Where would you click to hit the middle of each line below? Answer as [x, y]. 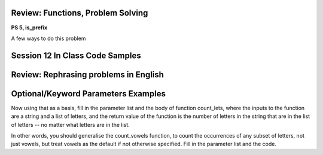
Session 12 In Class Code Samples [76, 55]
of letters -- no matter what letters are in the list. [70, 124]
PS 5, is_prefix [29, 28]
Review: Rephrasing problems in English [88, 75]
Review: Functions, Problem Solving [80, 13]
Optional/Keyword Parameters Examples [88, 94]
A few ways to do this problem [48, 38]
